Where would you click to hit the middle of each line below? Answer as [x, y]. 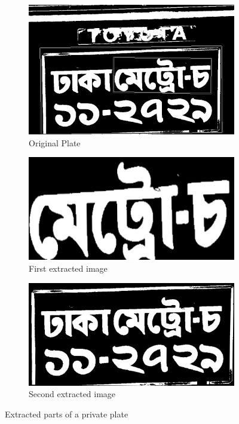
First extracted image [68, 268]
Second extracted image [72, 394]
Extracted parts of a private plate [67, 414]
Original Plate [55, 142]
